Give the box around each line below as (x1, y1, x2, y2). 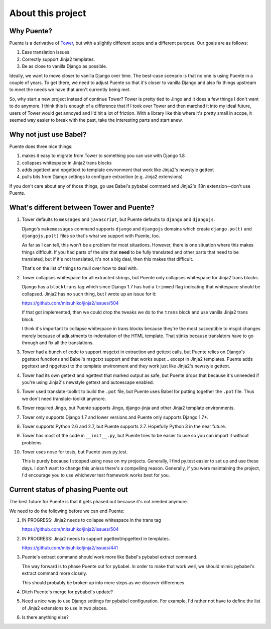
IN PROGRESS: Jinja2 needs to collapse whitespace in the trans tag (22, 517, 162, 523)
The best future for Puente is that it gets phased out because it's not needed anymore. (9, 499, 188, 505)
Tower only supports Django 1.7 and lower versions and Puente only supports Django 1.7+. (22, 414, 209, 420)
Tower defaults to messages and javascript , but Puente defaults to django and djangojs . (22, 216, 215, 222)
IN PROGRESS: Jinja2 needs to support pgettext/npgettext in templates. (22, 535, 170, 541)
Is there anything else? (22, 614, 69, 620)
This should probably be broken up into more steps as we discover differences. (22, 579, 186, 586)
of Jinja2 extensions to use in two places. (22, 605, 108, 611)
